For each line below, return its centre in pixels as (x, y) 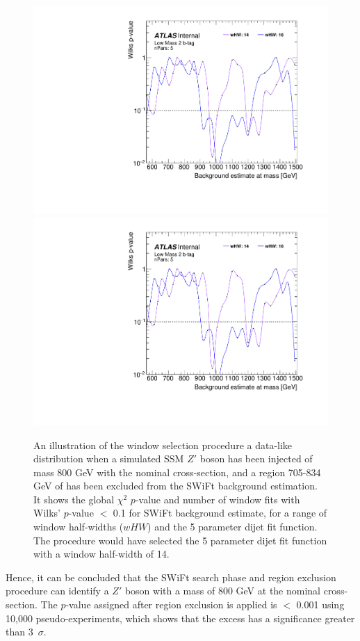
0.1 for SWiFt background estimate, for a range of (220, 513)
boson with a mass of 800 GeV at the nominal (223, 591)
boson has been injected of (256, 459)
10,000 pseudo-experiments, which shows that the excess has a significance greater (180, 618)
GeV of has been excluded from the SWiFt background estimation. (175, 486)
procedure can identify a (57, 591)
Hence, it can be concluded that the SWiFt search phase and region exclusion (171, 577)
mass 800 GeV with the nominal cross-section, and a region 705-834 (177, 472)
